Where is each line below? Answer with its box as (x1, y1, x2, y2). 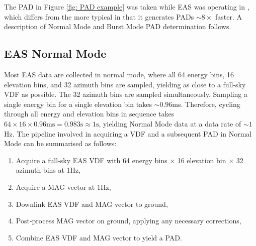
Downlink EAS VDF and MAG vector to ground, (16, 198, 168, 209)
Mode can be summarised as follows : (4, 138, 117, 149)
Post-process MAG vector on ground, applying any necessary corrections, (16, 215, 241, 226)
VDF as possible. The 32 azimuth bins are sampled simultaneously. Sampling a (4, 89, 247, 99)
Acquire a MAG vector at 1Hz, (16, 181, 111, 192)
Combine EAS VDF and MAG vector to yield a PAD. (16, 232, 182, 242)
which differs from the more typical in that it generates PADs (4, 11, 194, 22)
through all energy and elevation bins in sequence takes (4, 108, 175, 119)
